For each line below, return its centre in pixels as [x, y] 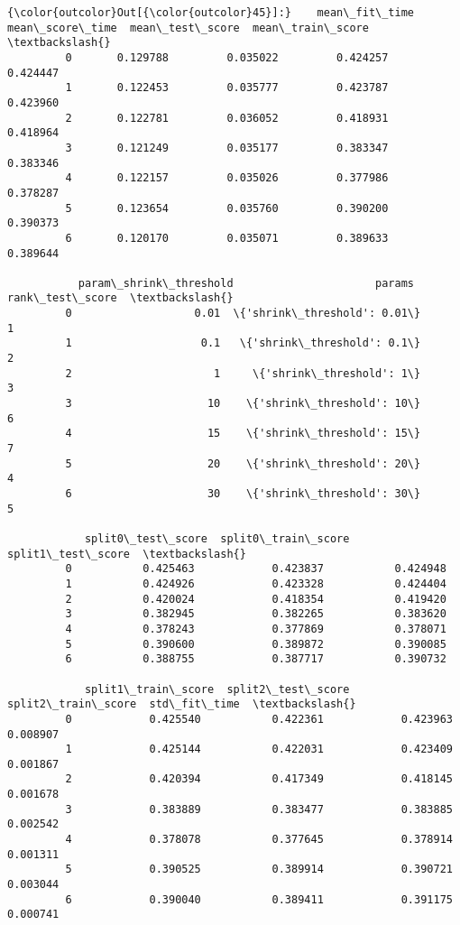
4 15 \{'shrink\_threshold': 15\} [243, 434]
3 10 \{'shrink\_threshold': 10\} [243, 404]
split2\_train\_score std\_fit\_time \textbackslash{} [182, 704]
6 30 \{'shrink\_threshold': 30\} [243, 494]
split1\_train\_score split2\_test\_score [217, 689]
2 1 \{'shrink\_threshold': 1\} [243, 373]
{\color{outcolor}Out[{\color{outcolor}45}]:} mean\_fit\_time [211, 13]
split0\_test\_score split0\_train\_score [217, 538]
